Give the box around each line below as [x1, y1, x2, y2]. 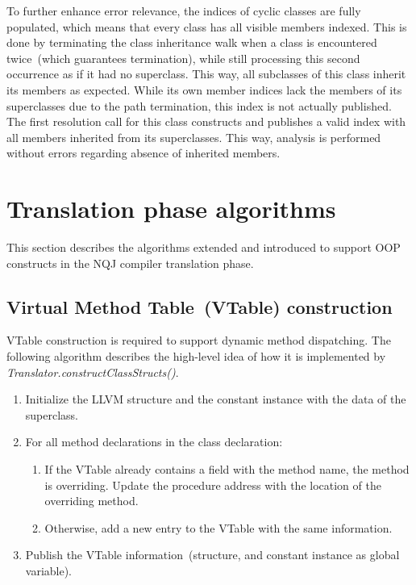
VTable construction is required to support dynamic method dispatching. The [6, 332, 391, 349]
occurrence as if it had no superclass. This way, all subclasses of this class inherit [6, 65, 406, 82]
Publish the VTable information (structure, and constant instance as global [25, 546, 400, 563]
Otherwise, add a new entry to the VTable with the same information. [44, 519, 393, 536]
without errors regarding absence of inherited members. [6, 144, 281, 161]
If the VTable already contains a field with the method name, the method [44, 461, 410, 478]
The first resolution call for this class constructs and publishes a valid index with [6, 113, 406, 130]
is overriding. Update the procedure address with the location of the [44, 476, 381, 493]
